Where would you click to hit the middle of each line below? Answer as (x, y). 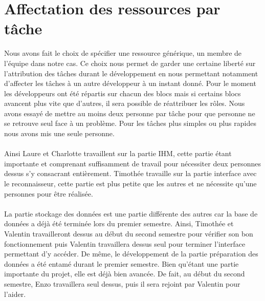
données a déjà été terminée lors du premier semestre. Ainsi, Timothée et (119, 223)
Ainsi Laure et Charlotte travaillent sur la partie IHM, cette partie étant (118, 153)
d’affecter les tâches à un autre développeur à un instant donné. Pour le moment (130, 83)
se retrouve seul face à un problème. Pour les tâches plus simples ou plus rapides (130, 123)
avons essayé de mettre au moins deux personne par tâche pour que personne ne (130, 113)
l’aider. (15, 294)
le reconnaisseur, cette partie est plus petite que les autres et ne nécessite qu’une (130, 184)
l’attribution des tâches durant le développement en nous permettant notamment (131, 73)
